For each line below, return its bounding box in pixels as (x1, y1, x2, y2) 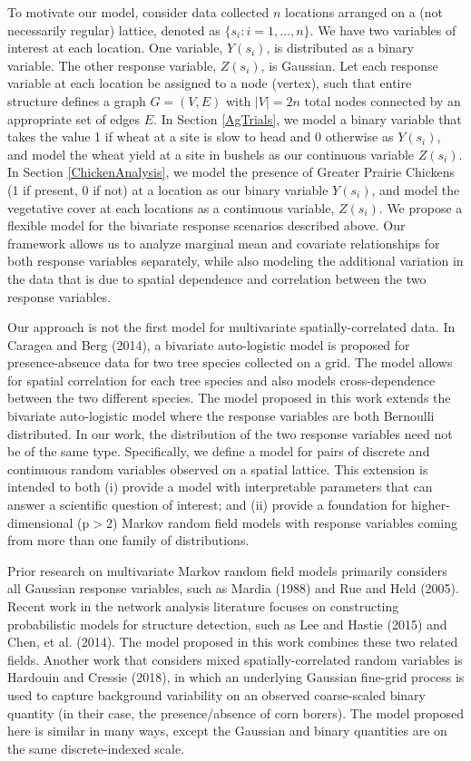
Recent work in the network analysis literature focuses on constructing (7, 597, 399, 615)
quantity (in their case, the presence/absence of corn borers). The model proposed (7, 703, 465, 722)
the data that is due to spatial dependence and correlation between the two (7, 268, 427, 288)
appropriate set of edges (7, 109, 141, 128)
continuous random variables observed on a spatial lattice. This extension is (7, 459, 428, 478)
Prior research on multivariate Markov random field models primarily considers (7, 561, 447, 580)
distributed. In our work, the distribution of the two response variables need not (7, 424, 453, 443)
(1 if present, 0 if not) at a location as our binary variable (7, 180, 329, 199)
